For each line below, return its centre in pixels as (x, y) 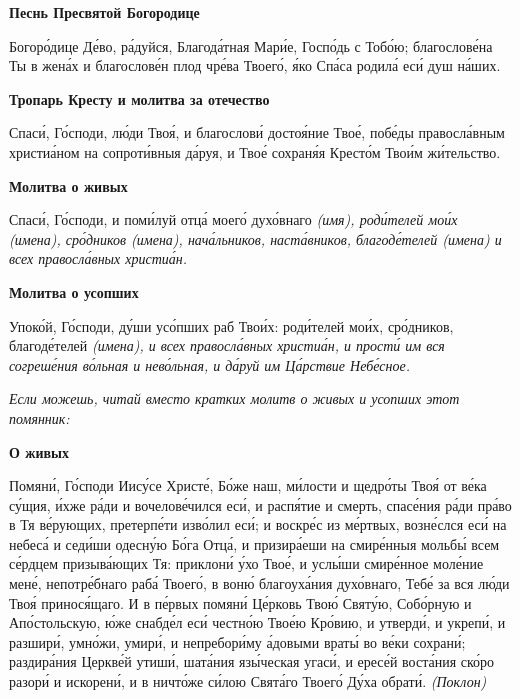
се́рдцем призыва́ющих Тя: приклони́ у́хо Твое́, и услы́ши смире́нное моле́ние (246, 563)
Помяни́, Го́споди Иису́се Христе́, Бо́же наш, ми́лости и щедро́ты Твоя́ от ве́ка (248, 485)
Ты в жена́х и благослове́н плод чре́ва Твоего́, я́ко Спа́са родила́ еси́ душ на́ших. (255, 65)
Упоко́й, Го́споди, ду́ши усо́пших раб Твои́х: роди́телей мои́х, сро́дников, (231, 325)
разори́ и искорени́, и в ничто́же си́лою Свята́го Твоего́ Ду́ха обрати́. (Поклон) (248, 681)
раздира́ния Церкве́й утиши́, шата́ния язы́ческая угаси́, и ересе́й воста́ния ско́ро (252, 661)
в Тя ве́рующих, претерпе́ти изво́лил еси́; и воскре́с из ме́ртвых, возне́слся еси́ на (258, 524)
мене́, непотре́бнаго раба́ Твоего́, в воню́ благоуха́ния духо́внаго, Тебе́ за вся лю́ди (259, 583)
